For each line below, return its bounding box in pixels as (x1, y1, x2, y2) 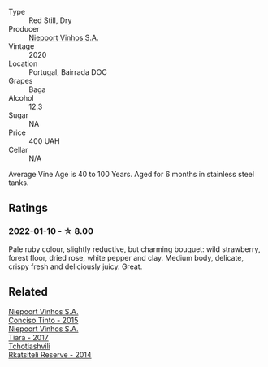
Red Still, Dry (28, 15, 72, 25)
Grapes (8, 76, 33, 85)
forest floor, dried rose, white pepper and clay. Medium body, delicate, (8, 253, 244, 262)
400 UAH (28, 136, 60, 145)
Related (8, 285, 49, 299)
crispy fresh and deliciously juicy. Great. (8, 261, 143, 271)
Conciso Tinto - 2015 (8, 315, 79, 325)
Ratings (8, 201, 49, 215)
